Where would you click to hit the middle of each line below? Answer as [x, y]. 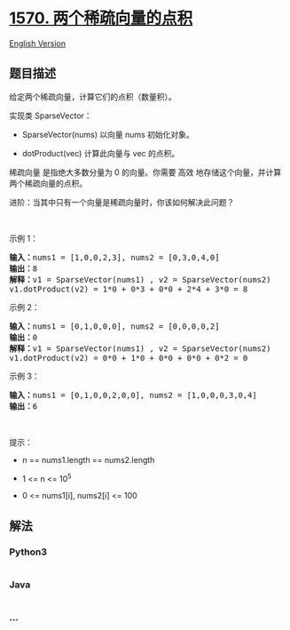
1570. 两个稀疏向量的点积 [101, 18]
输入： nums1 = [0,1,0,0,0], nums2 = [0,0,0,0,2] [114, 326]
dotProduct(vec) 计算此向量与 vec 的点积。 [101, 153]
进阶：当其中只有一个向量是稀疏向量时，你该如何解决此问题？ [122, 202]
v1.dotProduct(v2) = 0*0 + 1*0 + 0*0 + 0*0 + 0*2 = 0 [129, 358]
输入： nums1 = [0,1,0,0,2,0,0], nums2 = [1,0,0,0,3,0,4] [133, 395]
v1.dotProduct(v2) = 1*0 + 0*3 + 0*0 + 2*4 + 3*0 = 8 [129, 289]
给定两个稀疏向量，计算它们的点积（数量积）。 [93, 96]
